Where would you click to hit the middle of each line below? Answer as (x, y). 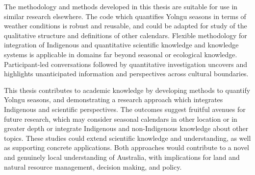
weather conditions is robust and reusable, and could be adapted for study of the (126, 26)
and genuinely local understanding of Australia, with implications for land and (122, 157)
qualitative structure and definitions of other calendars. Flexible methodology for (126, 35)
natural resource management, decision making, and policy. (93, 166)
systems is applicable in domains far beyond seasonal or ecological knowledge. (121, 54)
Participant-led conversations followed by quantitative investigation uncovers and (126, 64)
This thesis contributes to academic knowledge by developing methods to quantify (127, 90)
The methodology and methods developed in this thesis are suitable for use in (121, 6)
